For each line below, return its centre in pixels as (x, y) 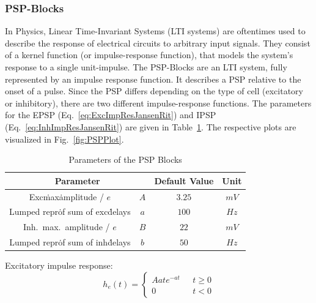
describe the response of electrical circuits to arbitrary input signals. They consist (158, 43)
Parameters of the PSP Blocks (125, 159)
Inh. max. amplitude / (66, 227)
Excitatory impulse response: (59, 265)
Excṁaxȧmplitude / (66, 196)
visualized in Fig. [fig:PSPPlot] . (64, 139)
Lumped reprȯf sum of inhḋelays (70, 242)
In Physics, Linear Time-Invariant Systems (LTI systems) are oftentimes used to (155, 31)
